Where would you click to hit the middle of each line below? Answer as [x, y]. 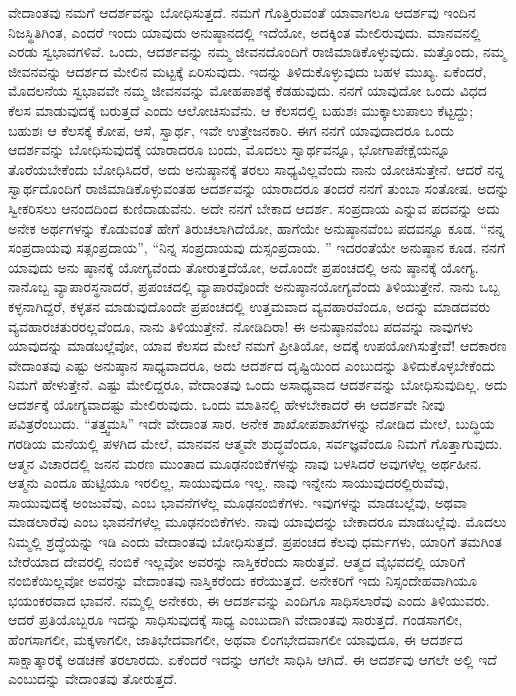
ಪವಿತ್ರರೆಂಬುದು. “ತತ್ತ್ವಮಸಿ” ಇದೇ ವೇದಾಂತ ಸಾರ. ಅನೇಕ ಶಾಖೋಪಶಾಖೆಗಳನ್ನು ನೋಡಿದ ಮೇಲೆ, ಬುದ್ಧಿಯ [251, 423]
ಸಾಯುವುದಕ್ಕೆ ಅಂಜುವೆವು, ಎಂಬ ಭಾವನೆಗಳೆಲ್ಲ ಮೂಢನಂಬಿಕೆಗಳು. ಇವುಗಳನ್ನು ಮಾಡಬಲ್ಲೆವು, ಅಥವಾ [237, 501]
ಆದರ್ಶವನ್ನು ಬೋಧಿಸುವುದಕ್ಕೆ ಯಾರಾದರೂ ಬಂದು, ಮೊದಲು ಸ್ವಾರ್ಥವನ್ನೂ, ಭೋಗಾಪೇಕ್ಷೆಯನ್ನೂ [229, 149]
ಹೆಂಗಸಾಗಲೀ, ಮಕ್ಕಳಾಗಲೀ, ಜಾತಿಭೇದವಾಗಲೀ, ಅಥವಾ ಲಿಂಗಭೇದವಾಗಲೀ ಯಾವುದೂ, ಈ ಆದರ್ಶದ [235, 639]
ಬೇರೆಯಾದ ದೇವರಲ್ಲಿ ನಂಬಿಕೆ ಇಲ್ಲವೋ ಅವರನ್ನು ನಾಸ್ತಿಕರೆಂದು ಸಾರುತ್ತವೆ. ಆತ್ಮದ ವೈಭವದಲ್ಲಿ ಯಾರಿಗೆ [237, 560]
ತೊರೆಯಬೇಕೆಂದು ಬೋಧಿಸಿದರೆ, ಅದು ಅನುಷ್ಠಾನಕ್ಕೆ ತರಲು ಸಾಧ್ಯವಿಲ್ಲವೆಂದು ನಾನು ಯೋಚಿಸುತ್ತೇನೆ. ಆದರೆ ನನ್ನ [256, 168]
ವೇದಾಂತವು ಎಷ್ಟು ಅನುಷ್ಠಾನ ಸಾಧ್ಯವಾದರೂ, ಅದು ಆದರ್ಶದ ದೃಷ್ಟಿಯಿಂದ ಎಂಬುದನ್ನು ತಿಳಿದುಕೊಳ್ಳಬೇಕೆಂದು [252, 364]
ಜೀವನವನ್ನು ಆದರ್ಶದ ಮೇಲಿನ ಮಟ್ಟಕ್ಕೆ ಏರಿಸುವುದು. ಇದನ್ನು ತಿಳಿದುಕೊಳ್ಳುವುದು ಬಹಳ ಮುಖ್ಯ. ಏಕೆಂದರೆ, [247, 70]
